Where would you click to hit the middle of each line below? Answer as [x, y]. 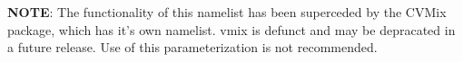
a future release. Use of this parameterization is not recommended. [192, 47]
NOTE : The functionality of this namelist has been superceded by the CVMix [227, 12]
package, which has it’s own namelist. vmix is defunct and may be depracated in [231, 29]
